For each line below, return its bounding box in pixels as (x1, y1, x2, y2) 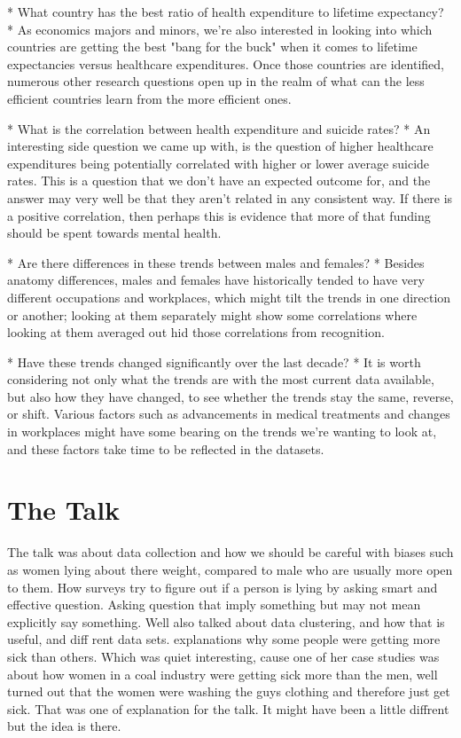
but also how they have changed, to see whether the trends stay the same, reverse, (7, 387, 454, 405)
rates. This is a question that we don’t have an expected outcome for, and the (7, 171, 431, 190)
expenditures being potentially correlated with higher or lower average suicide (7, 153, 430, 172)
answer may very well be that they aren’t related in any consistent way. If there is (7, 188, 453, 207)
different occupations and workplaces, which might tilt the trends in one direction (7, 287, 451, 306)
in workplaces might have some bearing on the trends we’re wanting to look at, (7, 422, 437, 441)
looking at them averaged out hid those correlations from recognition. (7, 323, 385, 342)
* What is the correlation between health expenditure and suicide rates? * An (7, 119, 431, 137)
